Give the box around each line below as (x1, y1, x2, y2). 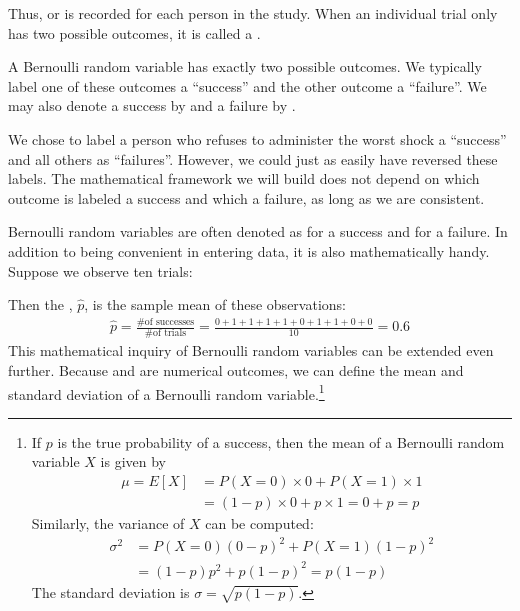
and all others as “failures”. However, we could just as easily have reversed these (8, 148, 498, 169)
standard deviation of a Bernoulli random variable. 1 (8, 380, 325, 404)
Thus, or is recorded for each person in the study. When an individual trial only (8, 3, 498, 23)
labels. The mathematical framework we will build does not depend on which (8, 168, 480, 189)
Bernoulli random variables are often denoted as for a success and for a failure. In (8, 221, 508, 242)
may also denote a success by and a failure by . (8, 95, 296, 116)
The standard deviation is (31, 581, 190, 602)
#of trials (144, 328, 187, 339)
